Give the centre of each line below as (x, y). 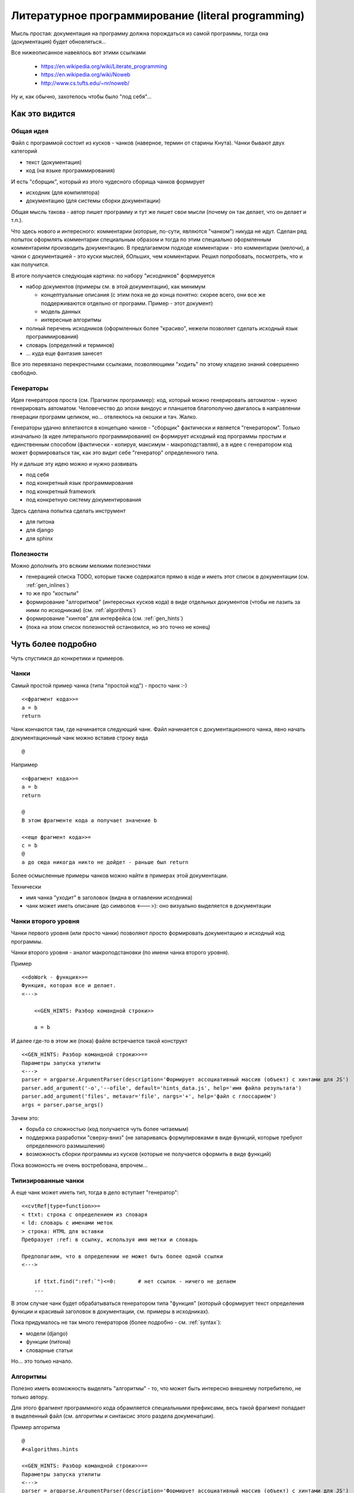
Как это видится (43, 113)
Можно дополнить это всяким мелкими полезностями (81, 566)
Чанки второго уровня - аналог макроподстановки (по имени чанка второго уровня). (120, 953)
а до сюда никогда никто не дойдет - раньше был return (105, 862)
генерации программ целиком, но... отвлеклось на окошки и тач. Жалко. (104, 417)
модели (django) (47, 1333)
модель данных (61, 312)
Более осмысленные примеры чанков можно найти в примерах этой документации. (119, 875)
